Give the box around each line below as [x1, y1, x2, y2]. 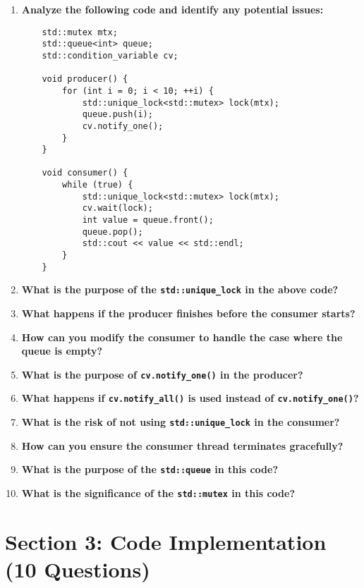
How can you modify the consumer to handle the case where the [21, 329, 343, 344]
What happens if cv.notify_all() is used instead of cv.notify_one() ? [21, 391, 359, 405]
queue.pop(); [82, 226, 143, 237]
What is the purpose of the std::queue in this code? [21, 462, 279, 477]
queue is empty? [21, 343, 103, 358]
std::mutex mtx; [42, 27, 118, 37]
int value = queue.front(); [82, 215, 214, 226]
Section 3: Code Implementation [5, 527, 327, 556]
